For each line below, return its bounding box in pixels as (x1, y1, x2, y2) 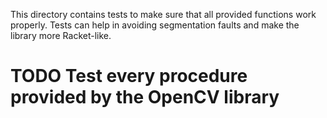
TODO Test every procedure (10, 65, 248, 88)
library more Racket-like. (10, 30, 112, 41)
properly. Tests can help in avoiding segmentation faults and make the (10, 19, 300, 31)
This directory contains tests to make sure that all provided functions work (10, 9, 317, 20)
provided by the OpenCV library (10, 86, 280, 109)
